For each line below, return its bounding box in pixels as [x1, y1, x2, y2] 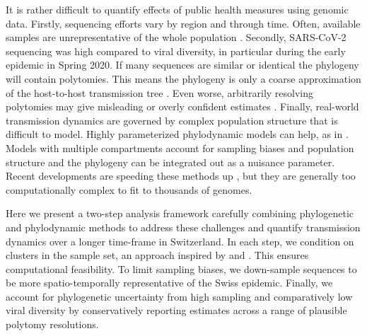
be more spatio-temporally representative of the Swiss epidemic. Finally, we [6, 275, 333, 290]
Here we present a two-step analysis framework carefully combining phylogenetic [6, 206, 354, 221]
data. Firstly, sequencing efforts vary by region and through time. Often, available [6, 16, 361, 30]
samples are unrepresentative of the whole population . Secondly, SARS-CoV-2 [6, 30, 346, 45]
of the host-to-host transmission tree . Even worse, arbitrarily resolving [6, 85, 314, 100]
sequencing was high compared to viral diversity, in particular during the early [6, 43, 346, 58]
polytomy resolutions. [6, 317, 99, 332]
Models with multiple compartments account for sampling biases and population [6, 140, 354, 155]
